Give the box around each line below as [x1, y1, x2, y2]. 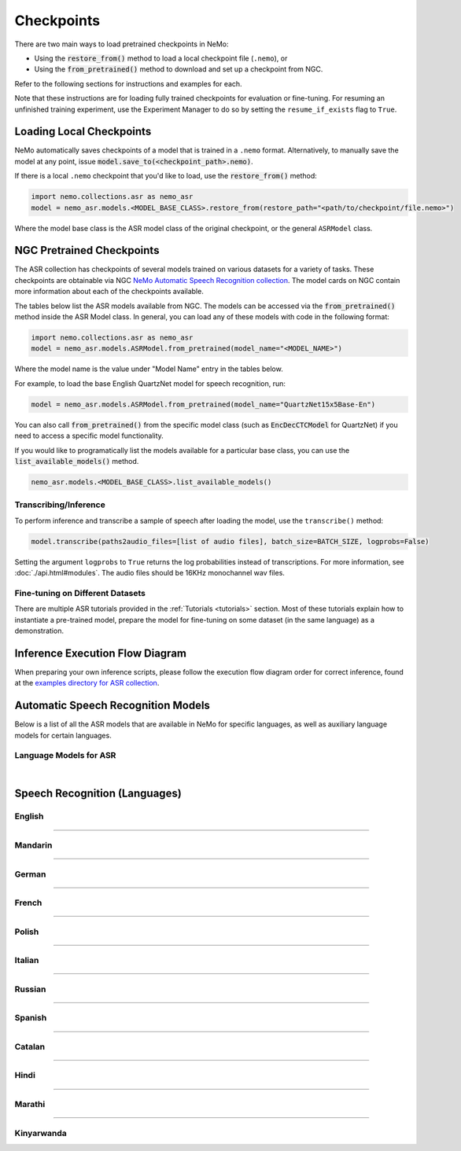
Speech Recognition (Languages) [14, 787, 183, 800]
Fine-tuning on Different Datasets [14, 587, 146, 598]
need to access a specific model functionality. [14, 431, 164, 440]
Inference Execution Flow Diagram [14, 646, 186, 660]
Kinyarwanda [14, 1127, 67, 1138]
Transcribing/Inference [14, 499, 105, 510]
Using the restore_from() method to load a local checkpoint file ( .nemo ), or [34, 53, 288, 63]
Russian [14, 984, 46, 995]
